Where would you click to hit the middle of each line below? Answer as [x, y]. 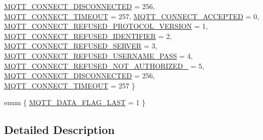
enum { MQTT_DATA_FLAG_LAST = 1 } [75, 102]
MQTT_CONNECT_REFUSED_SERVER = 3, [81, 46]
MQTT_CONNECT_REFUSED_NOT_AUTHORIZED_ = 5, [104, 65]
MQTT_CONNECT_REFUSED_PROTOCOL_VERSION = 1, [106, 26]
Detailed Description [60, 130]
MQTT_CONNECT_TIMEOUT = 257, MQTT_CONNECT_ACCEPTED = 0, [132, 16]
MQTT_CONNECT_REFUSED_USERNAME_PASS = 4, [99, 55]
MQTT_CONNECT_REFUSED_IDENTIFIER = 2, [88, 36]
